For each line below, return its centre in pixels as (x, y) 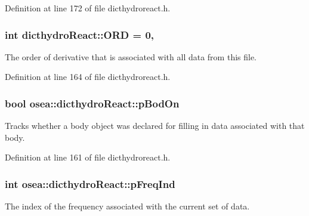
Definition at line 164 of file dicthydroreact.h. (88, 77)
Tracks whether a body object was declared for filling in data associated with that (155, 126)
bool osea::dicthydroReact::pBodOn (92, 103)
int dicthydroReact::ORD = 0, (80, 34)
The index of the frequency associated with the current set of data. (127, 206)
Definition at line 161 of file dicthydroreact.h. (88, 157)
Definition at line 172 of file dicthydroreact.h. (88, 8)
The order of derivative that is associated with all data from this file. (131, 56)
